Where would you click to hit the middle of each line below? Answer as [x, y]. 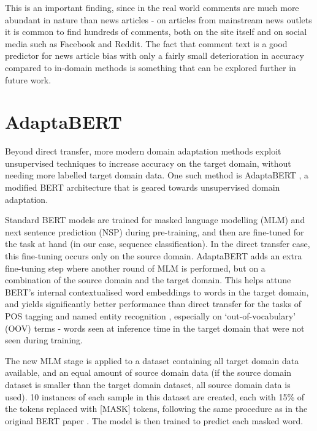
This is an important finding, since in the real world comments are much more [152, 7]
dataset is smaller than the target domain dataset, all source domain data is [148, 384]
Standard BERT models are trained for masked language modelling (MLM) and [155, 220]
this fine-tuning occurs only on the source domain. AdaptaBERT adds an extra [154, 256]
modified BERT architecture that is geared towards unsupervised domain [143, 187]
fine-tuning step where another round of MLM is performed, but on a [135, 268]
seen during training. [44, 340]
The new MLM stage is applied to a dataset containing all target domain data [152, 360]
